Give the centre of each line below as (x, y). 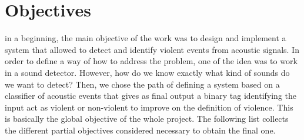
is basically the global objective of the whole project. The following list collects (147, 119)
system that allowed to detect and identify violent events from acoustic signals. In (152, 49)
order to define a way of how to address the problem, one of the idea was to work (151, 61)
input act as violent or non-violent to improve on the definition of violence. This (149, 107)
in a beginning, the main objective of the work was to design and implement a (146, 38)
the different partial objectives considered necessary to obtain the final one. (140, 130)
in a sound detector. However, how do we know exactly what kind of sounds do (147, 72)
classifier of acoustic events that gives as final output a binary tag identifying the (151, 96)
